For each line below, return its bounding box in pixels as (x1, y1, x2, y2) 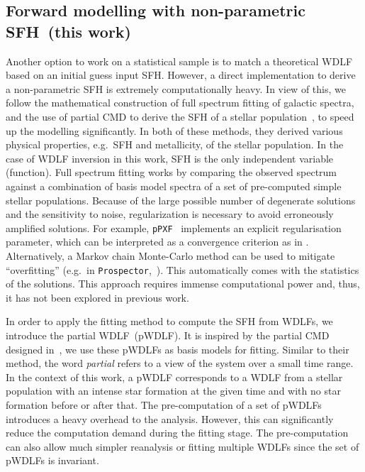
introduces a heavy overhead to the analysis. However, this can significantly (6, 411, 334, 426)
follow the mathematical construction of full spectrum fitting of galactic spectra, (6, 95, 354, 110)
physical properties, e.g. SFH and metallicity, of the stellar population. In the (6, 137, 344, 152)
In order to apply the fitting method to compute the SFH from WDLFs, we (6, 314, 333, 329)
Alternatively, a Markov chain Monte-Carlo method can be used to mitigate (6, 248, 335, 263)
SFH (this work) (6, 20, 132, 42)
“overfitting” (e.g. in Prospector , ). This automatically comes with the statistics (6, 262, 359, 277)
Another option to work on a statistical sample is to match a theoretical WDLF (6, 53, 353, 68)
